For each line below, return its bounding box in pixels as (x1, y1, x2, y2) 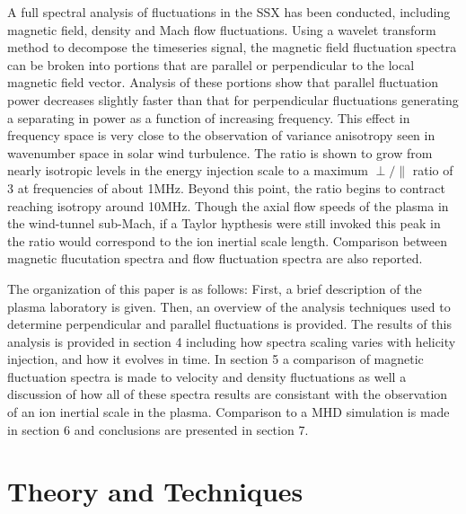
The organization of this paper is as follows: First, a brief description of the (7, 279, 422, 297)
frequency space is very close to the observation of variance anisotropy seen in (7, 126, 435, 145)
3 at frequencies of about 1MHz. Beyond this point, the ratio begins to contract (7, 178, 445, 197)
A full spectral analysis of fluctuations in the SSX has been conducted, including (7, 3, 451, 21)
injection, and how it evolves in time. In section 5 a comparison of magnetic (7, 350, 424, 368)
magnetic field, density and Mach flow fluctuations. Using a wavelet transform (7, 20, 436, 39)
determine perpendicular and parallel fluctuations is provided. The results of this (7, 315, 452, 333)
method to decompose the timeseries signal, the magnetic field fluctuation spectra (7, 38, 457, 57)
